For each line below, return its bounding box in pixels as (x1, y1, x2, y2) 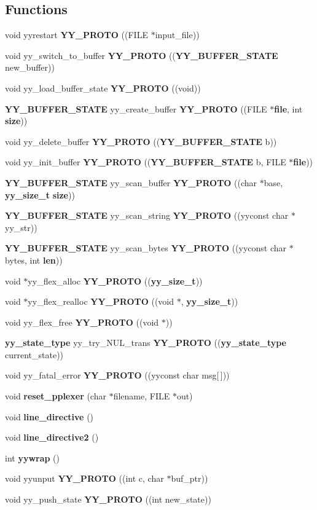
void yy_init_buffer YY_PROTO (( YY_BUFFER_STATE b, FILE (5, 155, 286, 168)
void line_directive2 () (5, 431, 99, 444)
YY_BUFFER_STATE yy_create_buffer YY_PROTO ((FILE (5, 102, 267, 115)
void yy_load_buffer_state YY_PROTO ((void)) (5, 81, 201, 94)
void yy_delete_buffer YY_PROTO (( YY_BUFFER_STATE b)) (5, 135, 277, 147)
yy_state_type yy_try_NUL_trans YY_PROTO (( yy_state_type (5, 336, 286, 349)
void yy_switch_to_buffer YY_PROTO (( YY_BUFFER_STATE (5, 49, 278, 61)
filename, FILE (113, 390, 170, 402)
